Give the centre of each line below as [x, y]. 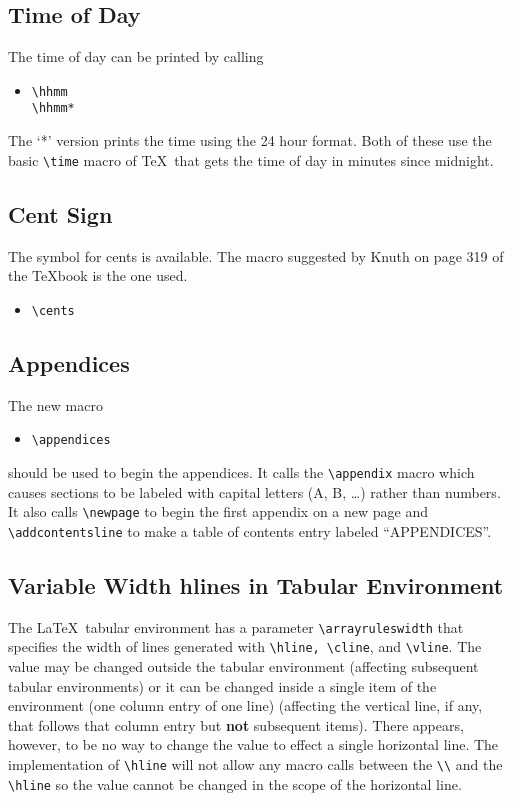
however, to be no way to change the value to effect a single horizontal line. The [253, 744]
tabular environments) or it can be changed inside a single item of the [222, 685]
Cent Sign [60, 213]
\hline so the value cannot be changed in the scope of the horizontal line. [235, 783]
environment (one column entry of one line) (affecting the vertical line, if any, [245, 705]
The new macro [55, 404]
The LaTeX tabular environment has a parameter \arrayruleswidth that [236, 626]
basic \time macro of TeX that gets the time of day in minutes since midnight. [251, 159]
